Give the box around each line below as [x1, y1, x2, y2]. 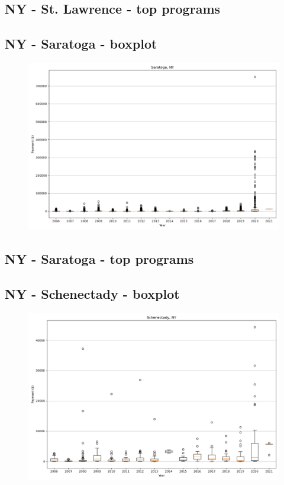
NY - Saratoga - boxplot [5, 34, 157, 53]
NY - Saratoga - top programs [5, 250, 194, 268]
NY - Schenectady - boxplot [5, 285, 180, 303]
